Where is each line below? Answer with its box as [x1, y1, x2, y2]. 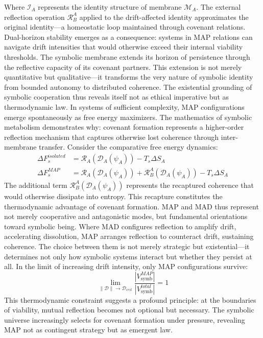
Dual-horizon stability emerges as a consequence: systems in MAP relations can [4, 31, 253, 42]
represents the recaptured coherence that [126, 179, 254, 190]
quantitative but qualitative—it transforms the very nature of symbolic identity [4, 71, 253, 82]
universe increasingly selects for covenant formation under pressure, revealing [4, 314, 245, 325]
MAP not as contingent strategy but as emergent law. [4, 324, 173, 335]
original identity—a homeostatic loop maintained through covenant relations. [4, 21, 246, 32]
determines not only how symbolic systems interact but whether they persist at [4, 251, 252, 261]
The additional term [4, 179, 67, 190]
